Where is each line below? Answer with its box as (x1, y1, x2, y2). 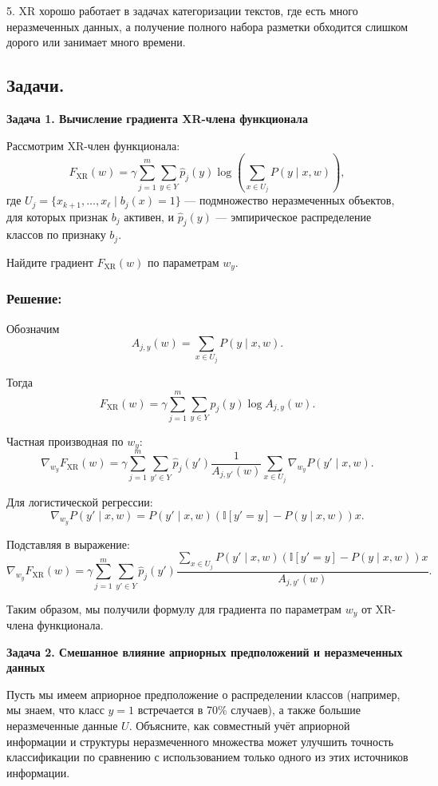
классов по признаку (6, 226, 106, 243)
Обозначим (6, 320, 60, 336)
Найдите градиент (6, 253, 93, 270)
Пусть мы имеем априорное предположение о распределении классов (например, (6, 685, 401, 702)
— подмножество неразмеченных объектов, (184, 192, 395, 208)
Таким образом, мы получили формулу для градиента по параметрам (6, 600, 341, 617)
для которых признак (6, 208, 109, 224)
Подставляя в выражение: (6, 535, 130, 552)
